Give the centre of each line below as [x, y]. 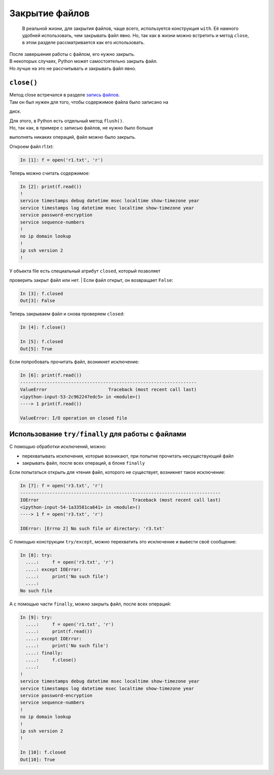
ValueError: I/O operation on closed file [74, 418]
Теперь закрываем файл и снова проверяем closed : [67, 314]
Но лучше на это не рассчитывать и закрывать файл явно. [73, 68]
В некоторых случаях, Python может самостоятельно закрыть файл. [83, 61]
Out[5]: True [36, 349]
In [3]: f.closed [42, 294]
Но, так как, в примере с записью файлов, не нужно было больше [81, 127]
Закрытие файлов [49, 13]
